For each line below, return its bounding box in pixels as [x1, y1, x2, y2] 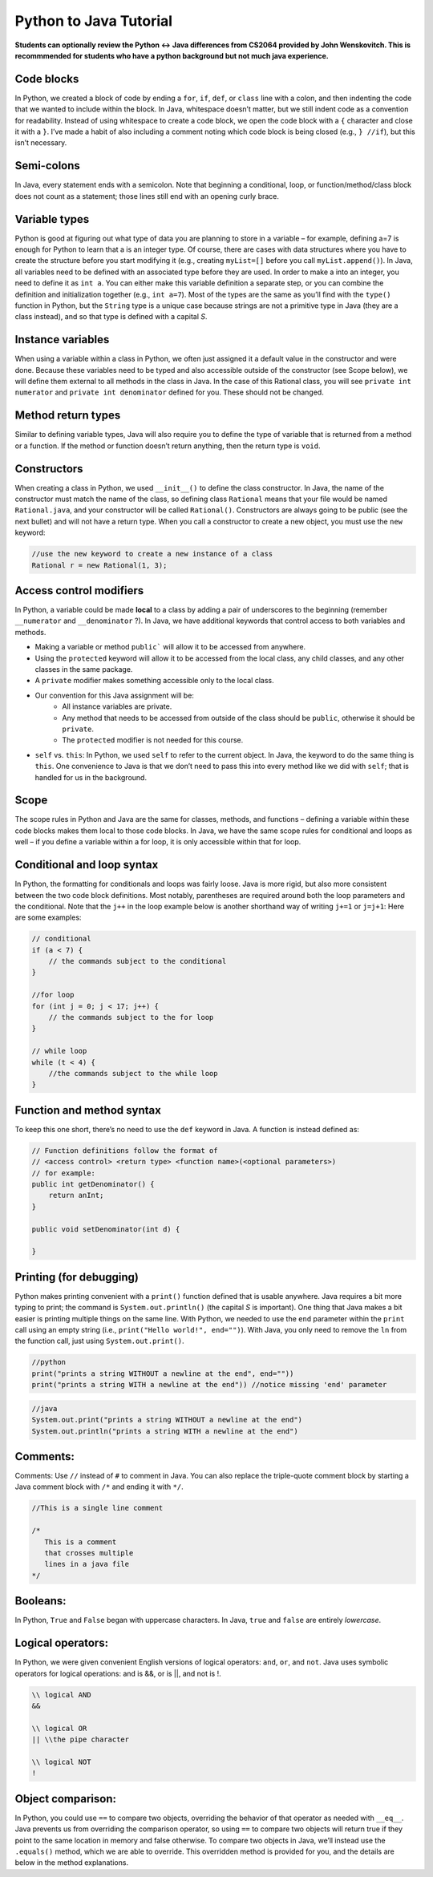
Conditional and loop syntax [14, 858, 159, 872]
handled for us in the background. [34, 772, 148, 782]
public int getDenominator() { [31, 1179, 156, 1189]
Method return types [14, 409, 121, 423]
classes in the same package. [34, 665, 133, 674]
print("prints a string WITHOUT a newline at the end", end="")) [31, 1369, 294, 1378]
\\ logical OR [31, 1724, 87, 1733]
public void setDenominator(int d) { [31, 1224, 180, 1234]
